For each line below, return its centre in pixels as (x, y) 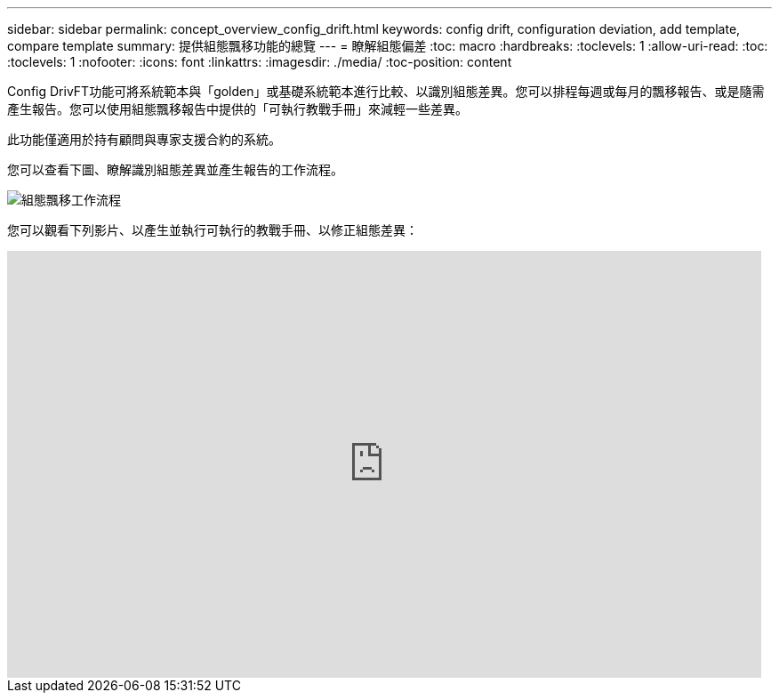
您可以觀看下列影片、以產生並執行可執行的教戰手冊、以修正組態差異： (213, 230)
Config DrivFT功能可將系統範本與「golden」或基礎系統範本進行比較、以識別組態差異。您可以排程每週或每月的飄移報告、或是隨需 (386, 91)
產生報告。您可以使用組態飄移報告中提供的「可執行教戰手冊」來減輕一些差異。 (237, 109)
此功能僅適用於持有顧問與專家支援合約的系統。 (144, 139)
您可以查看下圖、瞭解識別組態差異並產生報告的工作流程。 (175, 169)
